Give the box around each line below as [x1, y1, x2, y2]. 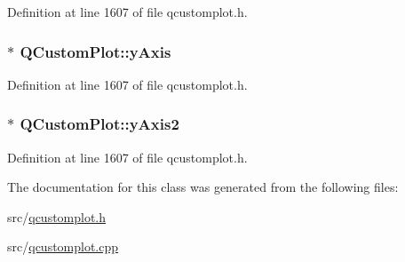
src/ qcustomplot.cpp [7, 237, 119, 256]
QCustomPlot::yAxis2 [20, 113, 179, 135]
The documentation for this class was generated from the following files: [7, 178, 399, 196]
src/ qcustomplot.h [7, 207, 107, 226]
